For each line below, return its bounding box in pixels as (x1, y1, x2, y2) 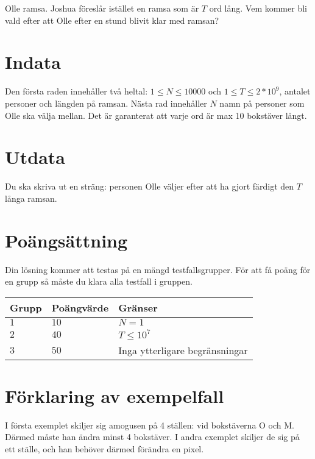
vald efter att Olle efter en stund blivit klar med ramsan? (5, 13, 219, 26)
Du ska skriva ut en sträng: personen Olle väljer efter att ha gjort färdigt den (5, 180, 294, 193)
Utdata (5, 144, 66, 169)
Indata (5, 49, 61, 74)
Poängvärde (51, 300, 109, 315)
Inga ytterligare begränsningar (118, 343, 248, 357)
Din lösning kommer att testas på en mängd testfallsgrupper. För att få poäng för (5, 263, 311, 276)
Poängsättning (5, 227, 128, 252)
